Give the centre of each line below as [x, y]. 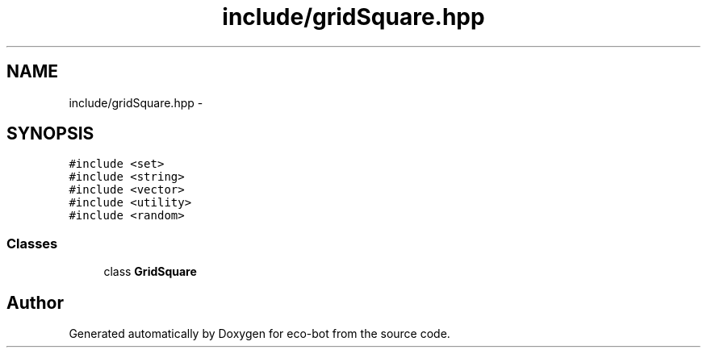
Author [35, 302]
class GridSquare [150, 272]
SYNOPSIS [50, 134]
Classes [32, 243]
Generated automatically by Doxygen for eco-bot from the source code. [259, 334]
